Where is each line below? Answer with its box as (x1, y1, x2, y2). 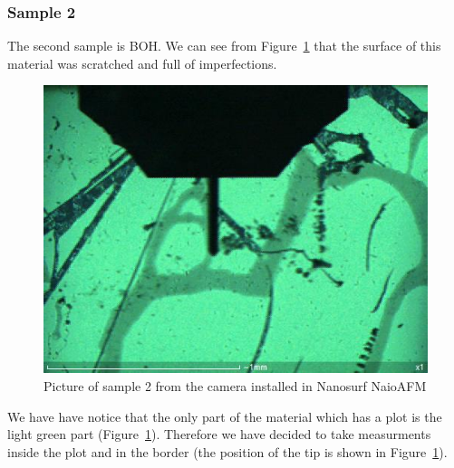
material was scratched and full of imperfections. (7, 53, 277, 72)
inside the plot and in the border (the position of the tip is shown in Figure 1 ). (7, 442, 448, 461)
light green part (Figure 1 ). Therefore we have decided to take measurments (7, 425, 431, 444)
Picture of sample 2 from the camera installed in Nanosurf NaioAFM (43, 377, 427, 395)
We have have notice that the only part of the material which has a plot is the (7, 406, 442, 425)
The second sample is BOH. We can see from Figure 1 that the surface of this (7, 36, 441, 55)
